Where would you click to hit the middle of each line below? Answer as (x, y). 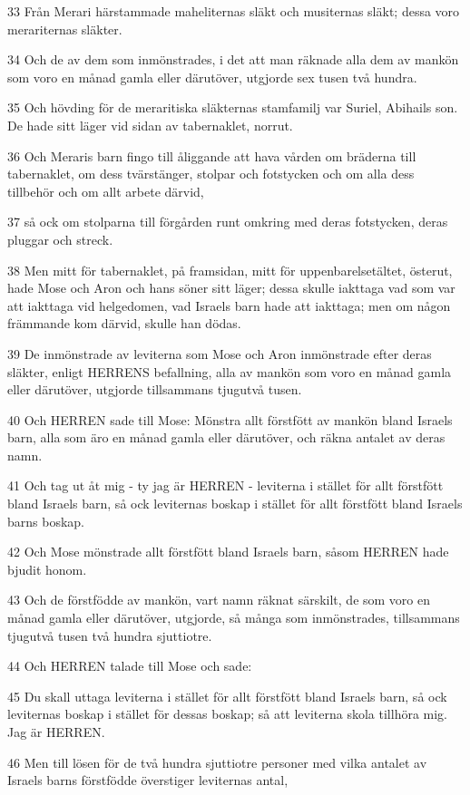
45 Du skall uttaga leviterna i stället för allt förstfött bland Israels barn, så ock (227, 696)
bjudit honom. (47, 569)
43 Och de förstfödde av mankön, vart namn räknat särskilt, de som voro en (219, 600)
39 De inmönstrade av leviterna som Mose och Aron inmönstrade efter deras (220, 353)
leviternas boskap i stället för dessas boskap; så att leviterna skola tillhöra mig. (228, 714)
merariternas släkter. (65, 29)
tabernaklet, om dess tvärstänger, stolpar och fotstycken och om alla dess (211, 174)
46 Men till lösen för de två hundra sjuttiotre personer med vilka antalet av (217, 762)
